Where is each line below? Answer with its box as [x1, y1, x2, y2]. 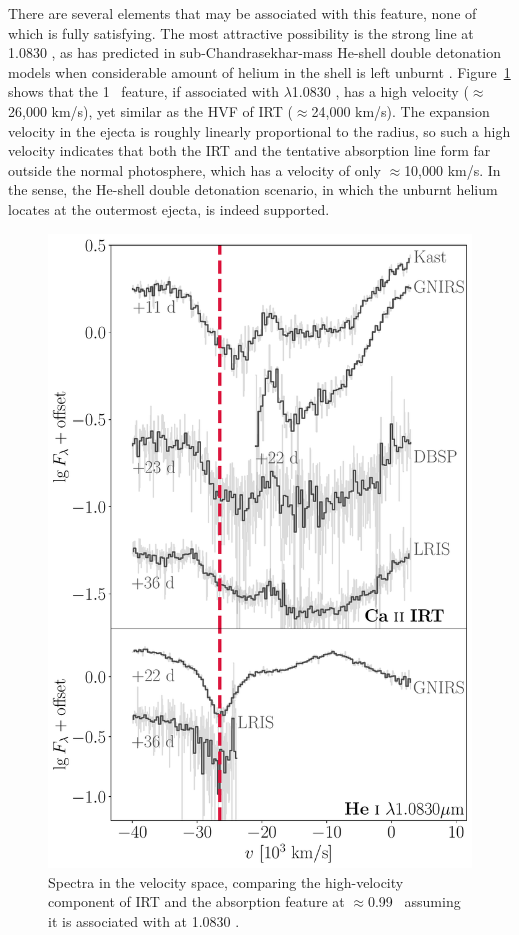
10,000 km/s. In [404, 159, 501, 180]
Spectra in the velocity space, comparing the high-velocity [48, 871, 404, 892]
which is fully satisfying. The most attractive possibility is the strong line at [8, 22, 474, 43]
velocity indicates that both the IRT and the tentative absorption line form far [8, 140, 491, 161]
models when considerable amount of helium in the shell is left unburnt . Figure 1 [8, 61, 511, 82]
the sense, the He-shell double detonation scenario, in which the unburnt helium [8, 179, 498, 200]
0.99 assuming [367, 891, 461, 912]
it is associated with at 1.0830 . [48, 911, 240, 932]
